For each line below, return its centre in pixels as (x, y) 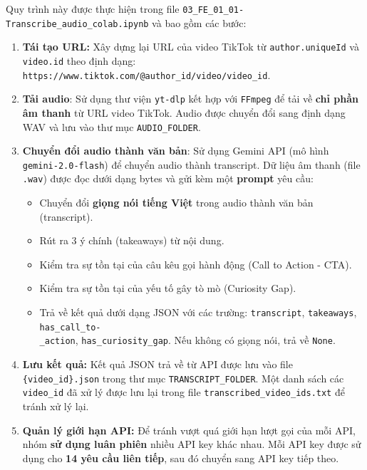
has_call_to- (70, 327)
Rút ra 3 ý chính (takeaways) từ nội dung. (132, 240)
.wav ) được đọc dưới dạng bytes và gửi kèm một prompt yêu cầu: (168, 178)
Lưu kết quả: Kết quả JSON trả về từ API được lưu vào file (157, 364)
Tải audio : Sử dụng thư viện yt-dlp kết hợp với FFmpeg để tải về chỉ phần (191, 99)
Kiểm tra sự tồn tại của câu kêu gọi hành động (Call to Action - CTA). (196, 264)
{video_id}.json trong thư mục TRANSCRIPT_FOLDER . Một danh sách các (183, 378)
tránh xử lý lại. (56, 406)
